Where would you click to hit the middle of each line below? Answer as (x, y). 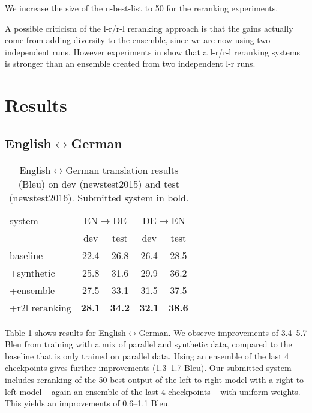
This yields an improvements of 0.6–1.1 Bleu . (88, 403)
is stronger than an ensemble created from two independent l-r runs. (130, 63)
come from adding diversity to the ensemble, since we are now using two (138, 40)
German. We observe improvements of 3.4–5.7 (223, 332)
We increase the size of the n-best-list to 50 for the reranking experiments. (142, 8)
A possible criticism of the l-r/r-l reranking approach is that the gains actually (149, 28)
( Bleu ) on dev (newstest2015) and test (99, 183)
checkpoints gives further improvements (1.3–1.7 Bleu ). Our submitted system (148, 368)
